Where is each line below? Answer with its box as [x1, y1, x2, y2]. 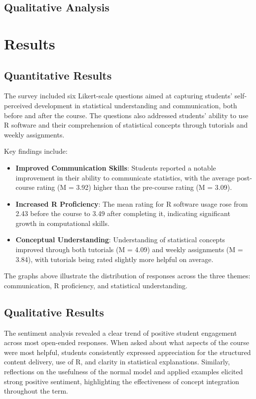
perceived [4, 100, 33, 110]
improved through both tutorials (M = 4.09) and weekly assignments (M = [15, 244, 243, 255]
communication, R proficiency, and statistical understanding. [4, 280, 187, 290]
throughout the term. [4, 386, 68, 396]
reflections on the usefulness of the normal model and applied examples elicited [4, 366, 243, 377]
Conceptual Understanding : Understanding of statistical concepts [15, 234, 225, 245]
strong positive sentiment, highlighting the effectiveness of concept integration [4, 376, 239, 386]
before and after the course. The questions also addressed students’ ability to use [4, 110, 249, 120]
